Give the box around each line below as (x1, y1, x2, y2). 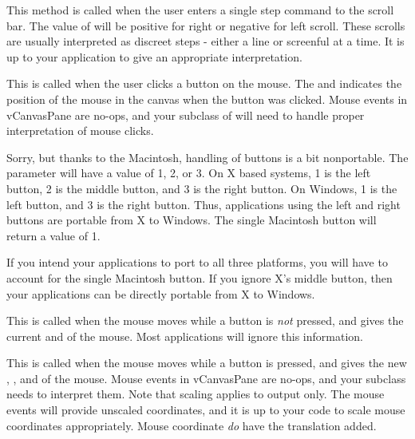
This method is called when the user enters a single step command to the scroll (6, 2, 394, 18)
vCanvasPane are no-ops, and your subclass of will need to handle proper (6, 106, 365, 123)
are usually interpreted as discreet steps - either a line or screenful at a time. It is (6, 33, 405, 49)
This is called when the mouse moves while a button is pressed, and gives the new (6, 354, 407, 371)
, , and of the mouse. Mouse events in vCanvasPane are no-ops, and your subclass (6, 370, 406, 386)
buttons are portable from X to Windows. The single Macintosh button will (6, 212, 377, 228)
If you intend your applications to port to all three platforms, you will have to (6, 254, 388, 271)
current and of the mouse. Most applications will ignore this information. (6, 327, 363, 344)
